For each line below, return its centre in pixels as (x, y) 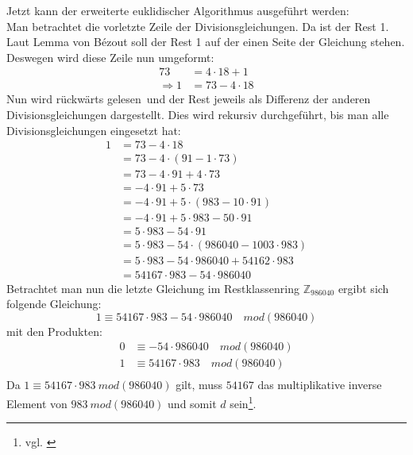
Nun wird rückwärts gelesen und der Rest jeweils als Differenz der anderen (189, 99)
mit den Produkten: (54, 331)
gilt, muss (199, 385)
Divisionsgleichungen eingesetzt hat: (94, 130)
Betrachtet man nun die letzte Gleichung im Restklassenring (153, 288)
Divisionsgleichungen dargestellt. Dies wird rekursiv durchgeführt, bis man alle (198, 115)
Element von (37, 403)
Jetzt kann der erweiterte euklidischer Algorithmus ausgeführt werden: (178, 10)
